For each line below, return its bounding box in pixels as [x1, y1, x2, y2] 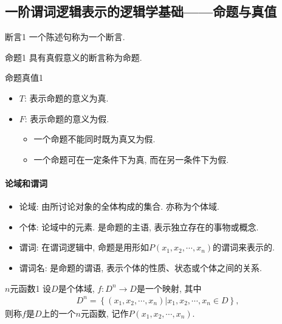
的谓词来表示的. [213, 241, 275, 253]
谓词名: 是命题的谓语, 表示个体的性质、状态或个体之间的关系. [19, 261, 262, 274]
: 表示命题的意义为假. [24, 112, 109, 125]
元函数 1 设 [10, 281, 52, 294]
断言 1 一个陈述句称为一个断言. [5, 30, 125, 43]
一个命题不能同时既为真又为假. [33, 133, 156, 145]
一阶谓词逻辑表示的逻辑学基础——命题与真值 [5, 2, 277, 21]
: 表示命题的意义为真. [24, 91, 109, 104]
